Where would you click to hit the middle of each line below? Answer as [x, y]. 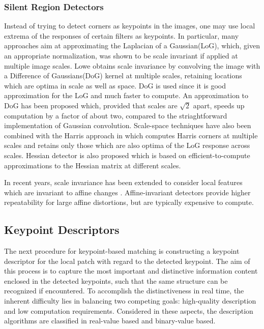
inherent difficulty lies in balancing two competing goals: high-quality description [130, 301]
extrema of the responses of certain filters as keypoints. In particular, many [122, 35]
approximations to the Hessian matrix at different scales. [93, 165]
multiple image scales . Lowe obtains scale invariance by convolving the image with [132, 65]
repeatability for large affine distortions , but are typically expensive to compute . [129, 202]
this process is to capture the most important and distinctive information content [131, 271]
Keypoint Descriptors [62, 230]
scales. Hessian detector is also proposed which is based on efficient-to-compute [127, 155]
